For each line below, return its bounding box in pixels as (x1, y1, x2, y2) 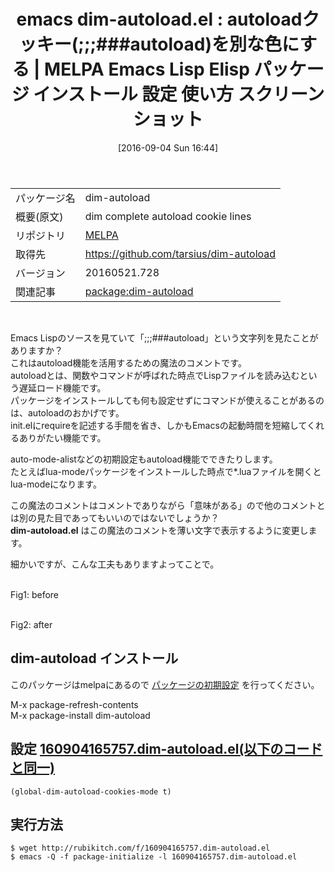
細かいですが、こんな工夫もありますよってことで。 (10, 558, 220, 570)
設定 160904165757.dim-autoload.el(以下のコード (10, 741, 323, 758)
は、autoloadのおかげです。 (10, 406, 125, 419)
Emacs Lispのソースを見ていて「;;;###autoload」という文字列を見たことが (10, 331, 319, 344)
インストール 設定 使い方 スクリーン (33, 83, 325, 106)
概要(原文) (15, 210, 64, 224)
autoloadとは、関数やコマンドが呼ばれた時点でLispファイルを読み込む (10, 369, 300, 381)
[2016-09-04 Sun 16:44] (117, 141, 219, 154)
